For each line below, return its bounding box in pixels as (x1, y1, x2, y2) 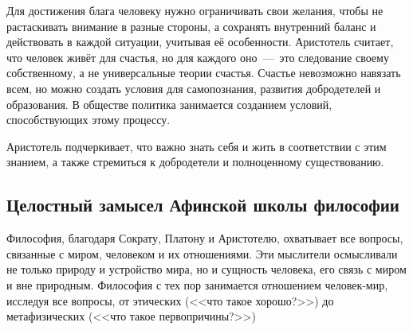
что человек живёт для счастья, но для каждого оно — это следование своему (6, 49, 389, 65)
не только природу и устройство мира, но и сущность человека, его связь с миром (6, 261, 407, 278)
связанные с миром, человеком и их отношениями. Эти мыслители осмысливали (6, 245, 398, 262)
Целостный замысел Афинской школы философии (6, 192, 399, 217)
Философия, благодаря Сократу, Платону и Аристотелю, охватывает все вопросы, (6, 230, 403, 247)
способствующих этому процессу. (6, 111, 171, 128)
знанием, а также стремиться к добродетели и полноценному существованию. (6, 153, 384, 170)
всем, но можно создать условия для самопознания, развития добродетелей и (6, 80, 381, 96)
